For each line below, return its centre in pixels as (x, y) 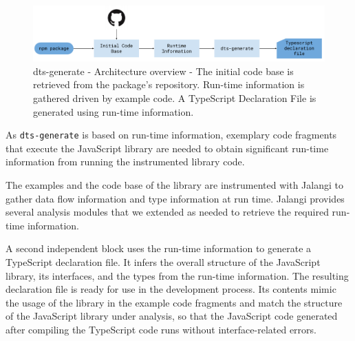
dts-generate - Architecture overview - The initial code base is (163, 71)
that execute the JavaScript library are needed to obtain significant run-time (167, 148)
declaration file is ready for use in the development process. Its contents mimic (171, 289)
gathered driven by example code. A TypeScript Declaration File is (175, 98)
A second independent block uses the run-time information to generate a (159, 248)
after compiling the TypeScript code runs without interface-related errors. (161, 329)
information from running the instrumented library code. (125, 162)
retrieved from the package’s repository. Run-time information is (169, 84)
